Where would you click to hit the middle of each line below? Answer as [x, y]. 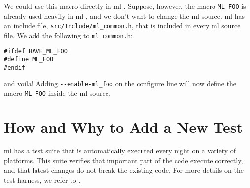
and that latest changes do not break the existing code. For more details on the [124, 170]
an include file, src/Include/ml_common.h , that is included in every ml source [122, 25]
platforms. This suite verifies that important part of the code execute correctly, [124, 160]
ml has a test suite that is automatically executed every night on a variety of [120, 150]
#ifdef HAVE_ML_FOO [36, 51]
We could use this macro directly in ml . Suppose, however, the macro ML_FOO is [125, 6]
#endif [15, 67]
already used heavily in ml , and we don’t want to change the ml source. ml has [124, 16]
